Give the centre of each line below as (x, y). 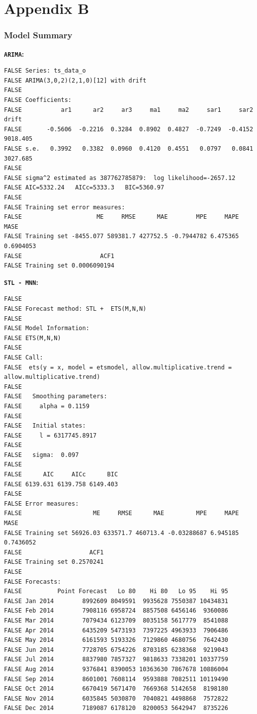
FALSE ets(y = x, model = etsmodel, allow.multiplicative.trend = (118, 367)
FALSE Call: (24, 357)
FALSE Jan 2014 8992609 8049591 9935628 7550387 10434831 (116, 601)
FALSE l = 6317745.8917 (50, 435)
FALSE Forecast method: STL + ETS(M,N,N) (75, 309)
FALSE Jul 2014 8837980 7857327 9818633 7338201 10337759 (116, 660)
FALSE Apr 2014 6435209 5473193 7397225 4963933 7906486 (116, 630)
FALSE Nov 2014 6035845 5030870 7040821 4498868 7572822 (116, 698)
